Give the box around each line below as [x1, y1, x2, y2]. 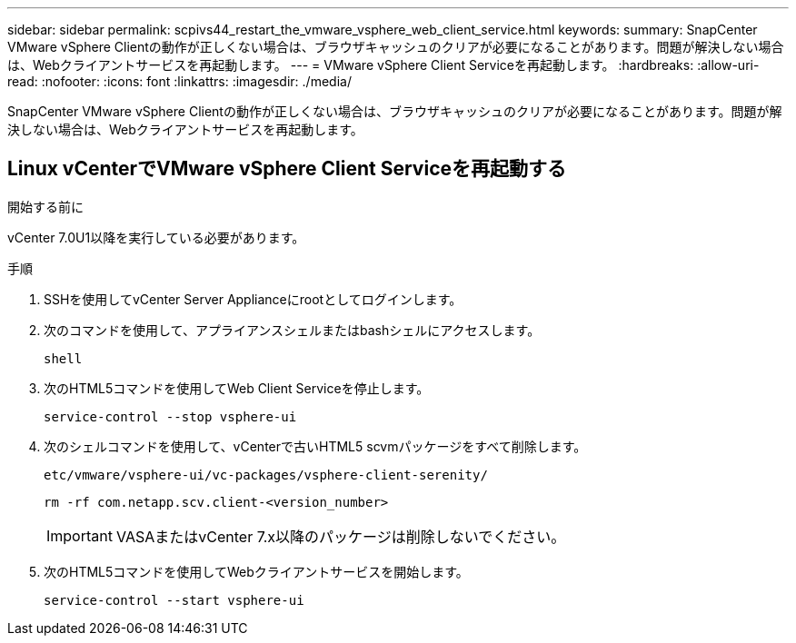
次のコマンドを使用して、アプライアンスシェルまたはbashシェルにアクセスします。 [44, 321, 541, 338]
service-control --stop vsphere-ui [44, 409, 297, 424]
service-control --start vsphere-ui [44, 592, 304, 608]
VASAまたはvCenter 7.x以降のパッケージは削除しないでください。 [115, 527, 566, 546]
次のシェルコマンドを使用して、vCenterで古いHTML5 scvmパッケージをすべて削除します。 [44, 438, 587, 454]
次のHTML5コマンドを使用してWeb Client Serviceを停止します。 [44, 380, 430, 396]
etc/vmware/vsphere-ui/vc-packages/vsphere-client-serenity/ [44, 467, 488, 482]
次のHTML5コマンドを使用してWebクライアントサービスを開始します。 [44, 563, 469, 579]
